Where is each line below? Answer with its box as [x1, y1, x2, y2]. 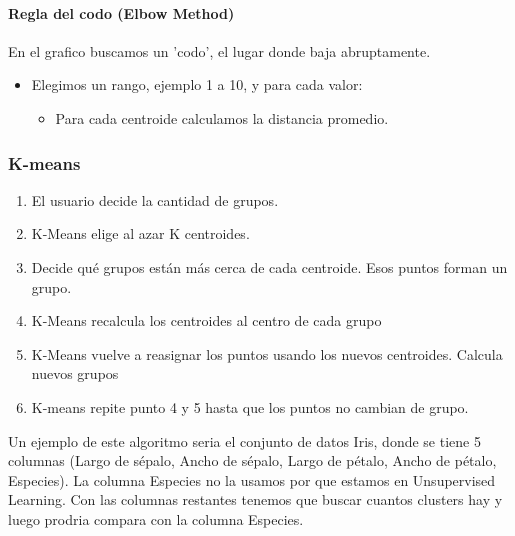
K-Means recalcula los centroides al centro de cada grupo [31, 310, 382, 331]
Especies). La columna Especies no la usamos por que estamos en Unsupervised [8, 469, 496, 490]
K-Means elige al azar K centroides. [31, 223, 250, 244]
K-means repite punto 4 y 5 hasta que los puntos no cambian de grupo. [31, 396, 469, 417]
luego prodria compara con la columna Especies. [8, 508, 304, 529]
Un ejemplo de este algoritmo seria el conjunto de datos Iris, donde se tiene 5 [8, 430, 481, 451]
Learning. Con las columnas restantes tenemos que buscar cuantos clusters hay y [8, 489, 503, 510]
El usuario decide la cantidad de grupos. [31, 189, 279, 210]
